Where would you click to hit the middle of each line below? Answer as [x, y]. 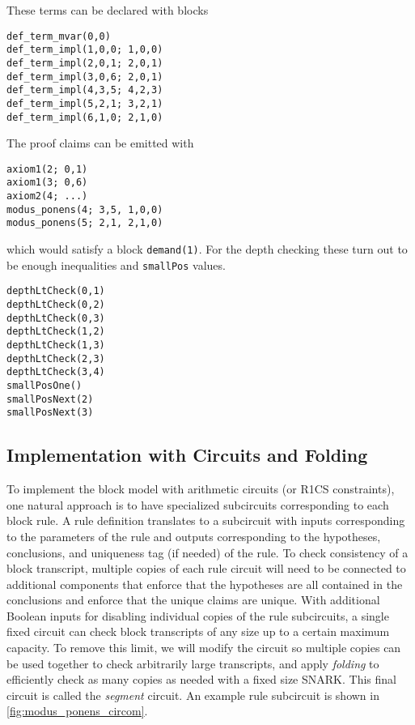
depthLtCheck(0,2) [56, 305]
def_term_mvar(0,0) [59, 36]
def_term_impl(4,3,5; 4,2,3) [85, 90]
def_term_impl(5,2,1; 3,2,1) [85, 103]
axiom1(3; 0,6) [47, 183]
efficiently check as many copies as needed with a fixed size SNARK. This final [201, 679]
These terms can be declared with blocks [108, 10]
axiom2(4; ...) [47, 196]
